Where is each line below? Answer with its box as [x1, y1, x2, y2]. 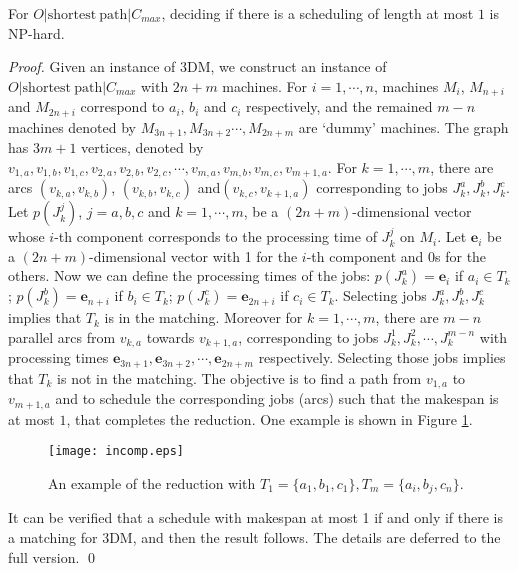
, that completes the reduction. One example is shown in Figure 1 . [66, 408, 473, 429]
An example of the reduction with [48, 473, 256, 494]
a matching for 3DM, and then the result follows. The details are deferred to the [8, 527, 501, 548]
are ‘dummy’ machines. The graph [298, 116, 509, 137]
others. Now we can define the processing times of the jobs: [8, 265, 371, 286]
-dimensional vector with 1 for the [88, 245, 298, 266]
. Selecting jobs [334, 285, 427, 306]
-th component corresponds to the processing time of [54, 226, 377, 247]
